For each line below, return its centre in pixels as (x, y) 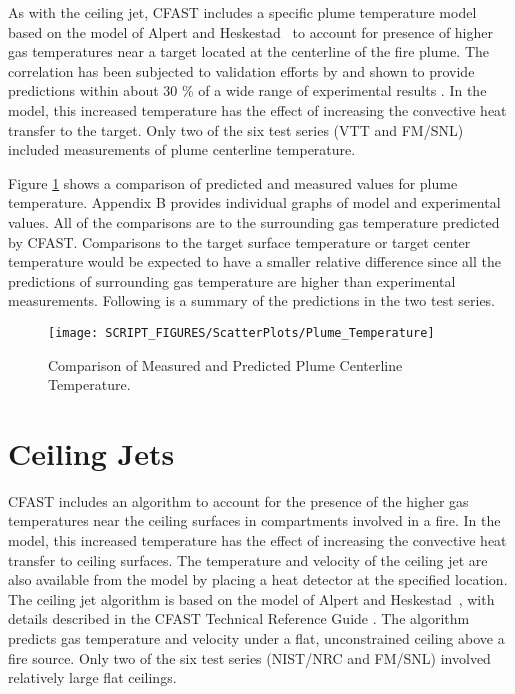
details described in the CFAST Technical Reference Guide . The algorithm (239, 618)
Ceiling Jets (91, 452)
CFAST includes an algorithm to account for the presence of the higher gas (238, 500)
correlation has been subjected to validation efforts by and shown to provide (241, 70)
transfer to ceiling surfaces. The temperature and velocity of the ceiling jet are (248, 559)
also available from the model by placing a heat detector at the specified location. (258, 579)
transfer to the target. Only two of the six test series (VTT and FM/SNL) (236, 129)
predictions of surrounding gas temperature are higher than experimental (232, 280)
